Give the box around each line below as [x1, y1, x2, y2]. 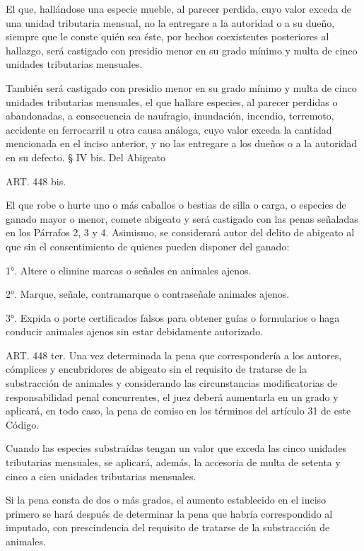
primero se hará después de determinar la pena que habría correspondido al [6, 506, 333, 521]
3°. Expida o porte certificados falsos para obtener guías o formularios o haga [6, 310, 340, 325]
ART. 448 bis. [6, 173, 66, 188]
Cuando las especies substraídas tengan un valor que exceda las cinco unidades [6, 441, 347, 456]
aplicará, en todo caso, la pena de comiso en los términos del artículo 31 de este [6, 403, 351, 418]
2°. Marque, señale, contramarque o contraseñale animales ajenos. [6, 286, 290, 301]
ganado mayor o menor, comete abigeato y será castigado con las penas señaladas [6, 211, 358, 226]
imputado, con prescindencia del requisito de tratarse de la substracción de [6, 520, 330, 535]
